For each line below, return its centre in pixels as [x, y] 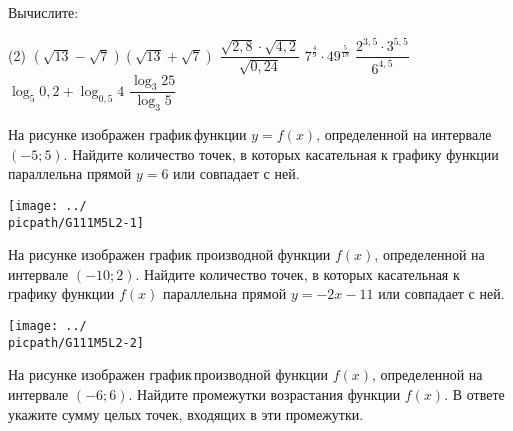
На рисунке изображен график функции [127, 134]
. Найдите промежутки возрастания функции [264, 393]
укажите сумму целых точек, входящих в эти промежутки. [186, 413]
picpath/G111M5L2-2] [76, 342]
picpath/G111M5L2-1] [76, 222]
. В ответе [474, 393]
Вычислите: [43, 12]
